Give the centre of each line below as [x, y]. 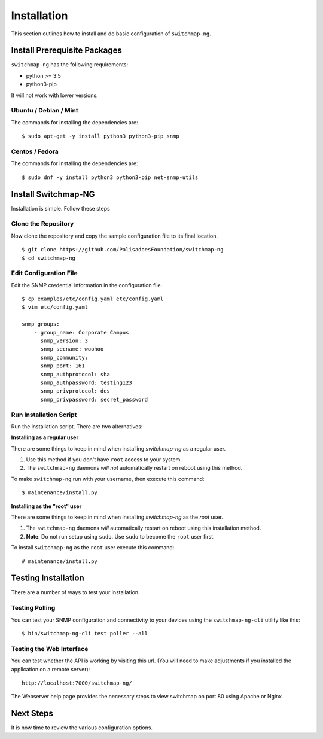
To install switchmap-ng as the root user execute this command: [93, 548]
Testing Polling [33, 608]
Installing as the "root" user [46, 506]
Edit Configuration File [44, 273]
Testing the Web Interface [50, 649]
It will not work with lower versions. [54, 95]
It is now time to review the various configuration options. [82, 728]
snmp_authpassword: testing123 [86, 382]
